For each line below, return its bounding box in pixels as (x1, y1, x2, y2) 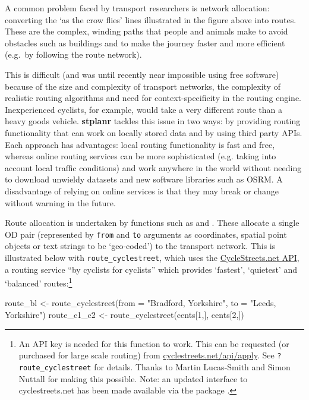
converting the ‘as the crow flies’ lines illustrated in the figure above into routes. (5, 13, 297, 26)
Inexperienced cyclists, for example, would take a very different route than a (5, 103, 282, 115)
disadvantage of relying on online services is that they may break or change (5, 184, 279, 197)
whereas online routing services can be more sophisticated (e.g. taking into (5, 150, 276, 162)
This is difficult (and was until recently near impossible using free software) (5, 68, 279, 80)
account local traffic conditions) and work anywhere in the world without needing (5, 161, 302, 174)
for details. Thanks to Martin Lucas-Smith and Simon (94, 360, 291, 373)
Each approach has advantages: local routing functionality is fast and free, (5, 138, 275, 150)
